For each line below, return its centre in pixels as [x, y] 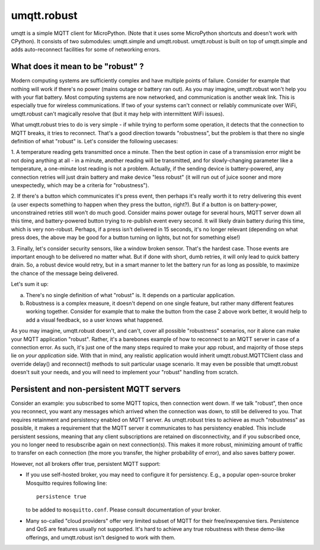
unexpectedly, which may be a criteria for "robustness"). [80, 185]
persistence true [61, 496]
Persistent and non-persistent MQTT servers [96, 389]
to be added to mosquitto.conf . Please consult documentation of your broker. [124, 510]
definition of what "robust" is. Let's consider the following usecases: [95, 141]
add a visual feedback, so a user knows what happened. [95, 320]
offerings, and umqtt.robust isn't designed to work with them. [101, 537]
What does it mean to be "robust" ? [78, 67]
